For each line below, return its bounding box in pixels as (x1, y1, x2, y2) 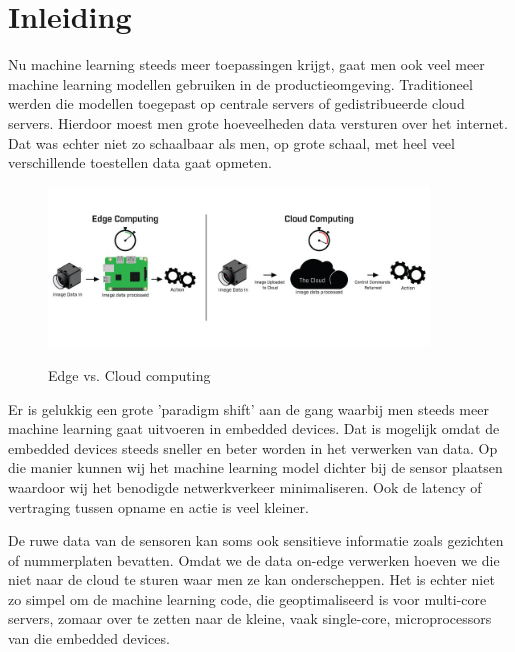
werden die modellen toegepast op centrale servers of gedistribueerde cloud (8, 93, 465, 114)
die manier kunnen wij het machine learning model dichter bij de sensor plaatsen (8, 457, 503, 478)
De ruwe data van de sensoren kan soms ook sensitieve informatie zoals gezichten (8, 530, 504, 551)
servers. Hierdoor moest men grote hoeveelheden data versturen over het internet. (8, 112, 508, 133)
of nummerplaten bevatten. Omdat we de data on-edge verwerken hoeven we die (8, 549, 500, 570)
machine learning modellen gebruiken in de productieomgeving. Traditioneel (8, 73, 473, 94)
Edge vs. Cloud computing (48, 364, 211, 385)
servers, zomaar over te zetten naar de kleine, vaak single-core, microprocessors (8, 608, 492, 629)
